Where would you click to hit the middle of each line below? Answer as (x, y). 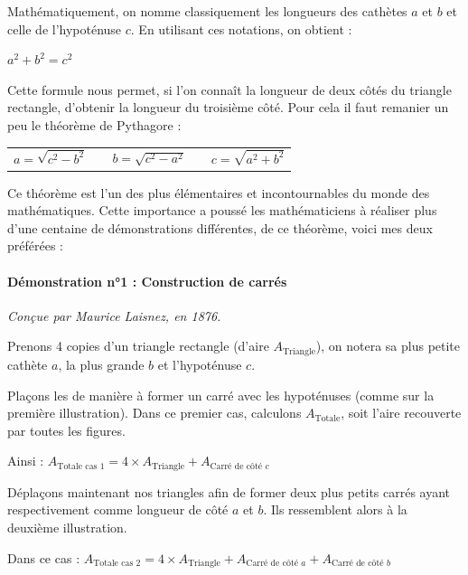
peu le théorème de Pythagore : (94, 124)
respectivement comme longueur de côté (118, 509)
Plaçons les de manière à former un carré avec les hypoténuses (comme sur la (221, 395)
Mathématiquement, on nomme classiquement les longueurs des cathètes (207, 11)
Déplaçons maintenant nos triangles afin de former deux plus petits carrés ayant (229, 491)
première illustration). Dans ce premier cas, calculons (154, 413)
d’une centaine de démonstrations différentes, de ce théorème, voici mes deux (220, 227)
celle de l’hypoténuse (65, 28)
